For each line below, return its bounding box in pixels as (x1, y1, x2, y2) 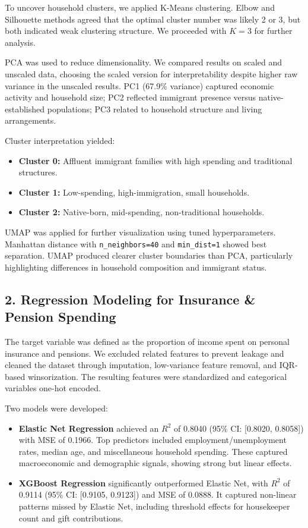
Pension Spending (5, 307, 116, 326)
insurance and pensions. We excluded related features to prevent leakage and (5, 347, 284, 359)
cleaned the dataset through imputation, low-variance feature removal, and (5, 359, 277, 371)
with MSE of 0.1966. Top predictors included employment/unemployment (18, 433, 287, 446)
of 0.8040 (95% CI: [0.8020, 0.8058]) (174, 422, 304, 434)
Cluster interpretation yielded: (5, 134, 115, 146)
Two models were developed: (5, 401, 108, 414)
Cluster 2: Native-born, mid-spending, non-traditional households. (18, 206, 265, 218)
